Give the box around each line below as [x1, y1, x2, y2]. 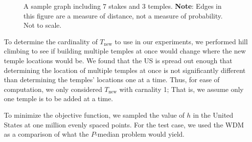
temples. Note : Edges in [148, 1, 222, 11]
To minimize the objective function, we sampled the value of [4, 109, 185, 120]
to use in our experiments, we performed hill [115, 36, 248, 46]
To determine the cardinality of [4, 36, 98, 46]
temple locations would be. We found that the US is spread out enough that [4, 55, 232, 65]
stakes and [108, 1, 140, 11]
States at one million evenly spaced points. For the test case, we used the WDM [4, 119, 244, 129]
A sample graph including [23, 1, 101, 11]
